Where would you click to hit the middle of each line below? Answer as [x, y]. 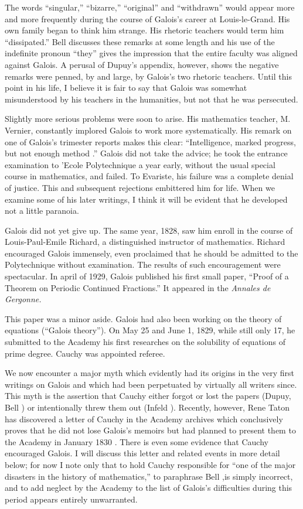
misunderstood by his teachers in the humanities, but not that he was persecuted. [151, 99]
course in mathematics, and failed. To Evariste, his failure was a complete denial [149, 176]
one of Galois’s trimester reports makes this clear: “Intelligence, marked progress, [150, 141]
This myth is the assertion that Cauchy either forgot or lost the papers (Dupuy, [148, 396]
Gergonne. [23, 299]
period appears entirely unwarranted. [71, 499]
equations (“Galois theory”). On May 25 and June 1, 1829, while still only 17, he [150, 330]
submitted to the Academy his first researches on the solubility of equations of [145, 342]
